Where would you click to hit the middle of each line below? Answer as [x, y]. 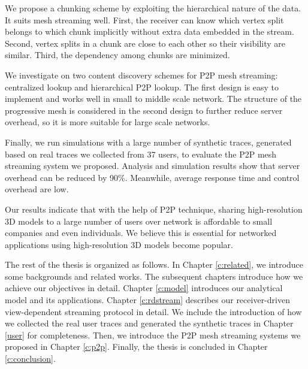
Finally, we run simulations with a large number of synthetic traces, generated [148, 142]
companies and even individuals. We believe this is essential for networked [141, 233]
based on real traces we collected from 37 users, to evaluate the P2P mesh [141, 154]
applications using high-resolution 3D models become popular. [119, 244]
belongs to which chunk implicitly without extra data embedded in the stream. [150, 31]
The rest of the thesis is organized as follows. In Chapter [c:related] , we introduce [154, 264]
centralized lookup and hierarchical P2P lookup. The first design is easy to [142, 87]
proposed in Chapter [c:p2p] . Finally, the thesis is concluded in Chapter [136, 347]
